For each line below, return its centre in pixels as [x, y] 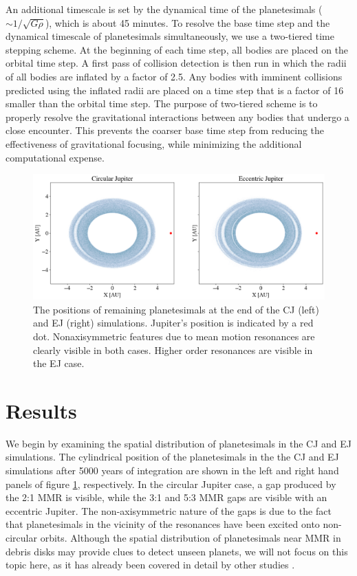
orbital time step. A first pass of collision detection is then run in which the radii [176, 63]
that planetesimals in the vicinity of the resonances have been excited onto [163, 524]
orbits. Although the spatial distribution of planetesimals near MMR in [191, 537]
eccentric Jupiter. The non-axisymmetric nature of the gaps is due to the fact [169, 510]
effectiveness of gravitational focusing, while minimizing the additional [154, 143]
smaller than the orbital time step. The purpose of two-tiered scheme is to [162, 103]
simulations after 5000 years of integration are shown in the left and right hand [172, 470]
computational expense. [55, 157]
